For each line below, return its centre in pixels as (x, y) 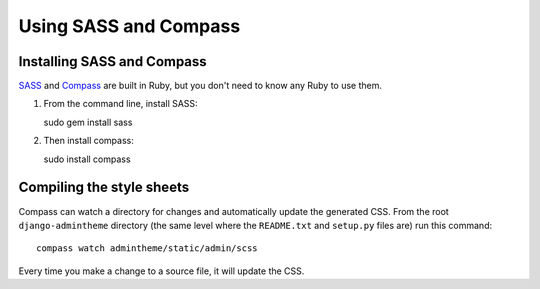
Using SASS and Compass (129, 26)
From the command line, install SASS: (121, 104)
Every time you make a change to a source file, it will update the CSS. (161, 271)
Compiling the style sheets (104, 187)
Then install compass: (89, 141)
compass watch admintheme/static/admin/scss (147, 248)
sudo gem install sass (88, 122)
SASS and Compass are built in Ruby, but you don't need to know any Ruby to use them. (200, 86)
